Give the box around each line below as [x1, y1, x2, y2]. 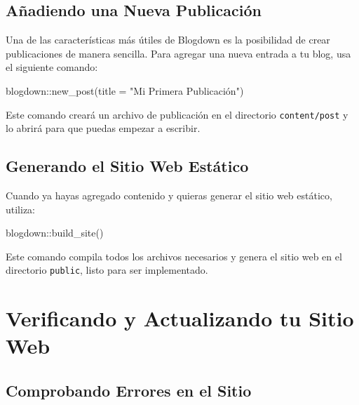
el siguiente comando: [6, 60, 98, 74]
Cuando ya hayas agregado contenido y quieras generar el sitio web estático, [6, 188, 332, 203]
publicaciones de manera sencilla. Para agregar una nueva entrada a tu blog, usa [6, 46, 351, 60]
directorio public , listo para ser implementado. [6, 263, 208, 277]
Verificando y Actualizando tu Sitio [6, 304, 354, 333]
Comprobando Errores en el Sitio [6, 380, 252, 401]
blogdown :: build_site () [6, 225, 104, 240]
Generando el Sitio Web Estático [6, 155, 249, 177]
